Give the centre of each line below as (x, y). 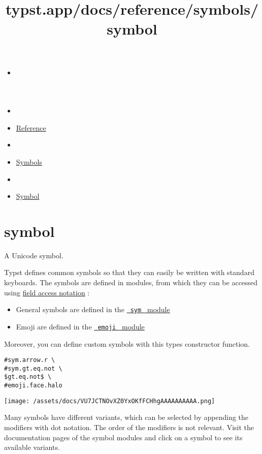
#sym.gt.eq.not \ (33, 368)
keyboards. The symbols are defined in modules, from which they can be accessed (131, 282)
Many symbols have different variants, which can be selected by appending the (126, 417)
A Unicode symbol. (34, 255)
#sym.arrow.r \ (30, 360)
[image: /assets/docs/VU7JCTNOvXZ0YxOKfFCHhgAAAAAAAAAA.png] (110, 401)
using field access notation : (47, 292)
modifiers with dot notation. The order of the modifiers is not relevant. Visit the (129, 427)
